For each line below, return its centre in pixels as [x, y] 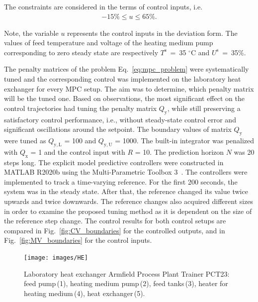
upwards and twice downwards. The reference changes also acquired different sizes [129, 201]
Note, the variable [31, 33]
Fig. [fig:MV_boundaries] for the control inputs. [78, 240]
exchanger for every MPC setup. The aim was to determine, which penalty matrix [129, 88]
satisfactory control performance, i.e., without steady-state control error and [120, 119]
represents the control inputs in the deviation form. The [152, 33]
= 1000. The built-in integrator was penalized [185, 140]
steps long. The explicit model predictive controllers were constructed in [114, 162]
